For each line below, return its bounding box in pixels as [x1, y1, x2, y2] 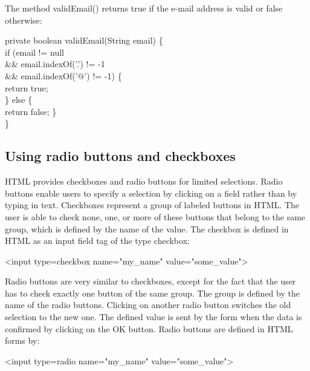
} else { [5, 93, 33, 106]
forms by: [5, 334, 40, 347]
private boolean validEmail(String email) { [5, 34, 163, 47]
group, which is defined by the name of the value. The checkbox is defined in [5, 222, 289, 235]
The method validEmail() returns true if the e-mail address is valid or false [5, 2, 283, 14]
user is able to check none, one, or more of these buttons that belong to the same [5, 210, 306, 223]
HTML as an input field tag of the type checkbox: [5, 234, 190, 247]
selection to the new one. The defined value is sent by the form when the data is [5, 310, 302, 323]
